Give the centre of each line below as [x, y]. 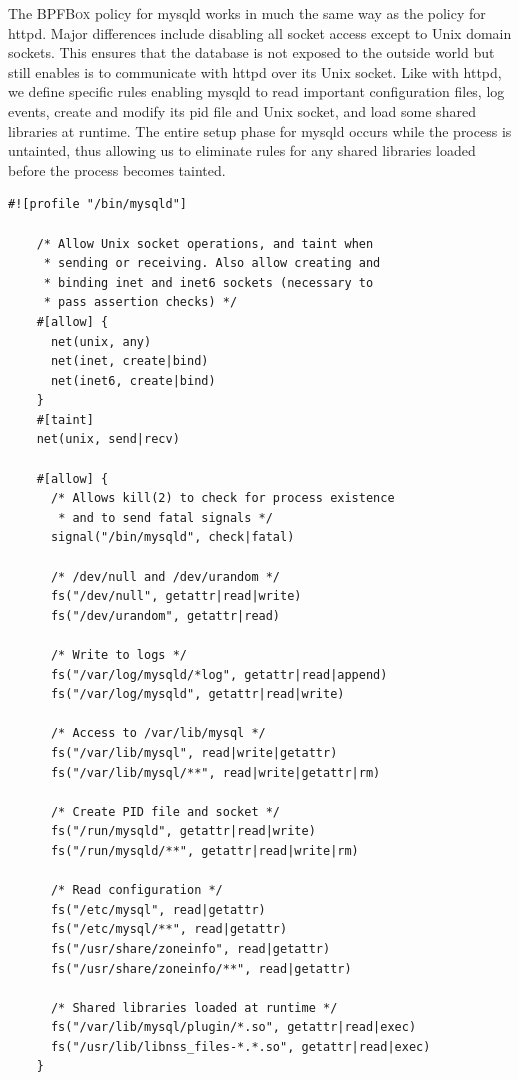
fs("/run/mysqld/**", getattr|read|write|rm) [204, 850]
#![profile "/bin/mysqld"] [97, 204]
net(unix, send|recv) [108, 439]
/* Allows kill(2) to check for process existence [222, 498]
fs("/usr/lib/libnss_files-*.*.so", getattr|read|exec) [240, 1046]
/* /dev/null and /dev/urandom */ [165, 576]
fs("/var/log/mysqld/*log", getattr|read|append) [219, 674]
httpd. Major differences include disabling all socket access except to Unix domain [260, 32]
